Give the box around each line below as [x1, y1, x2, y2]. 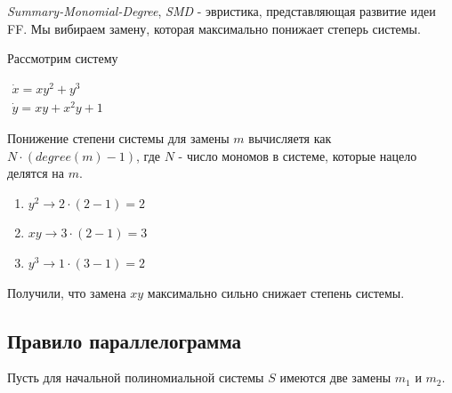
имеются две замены [279, 368, 391, 387]
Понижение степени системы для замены [7, 129, 230, 147]
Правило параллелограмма [7, 326, 242, 354]
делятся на [7, 164, 65, 182]
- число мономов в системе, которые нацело [178, 146, 417, 164]
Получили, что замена [7, 283, 126, 301]
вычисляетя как [248, 129, 332, 147]
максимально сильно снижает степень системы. [147, 283, 405, 301]
